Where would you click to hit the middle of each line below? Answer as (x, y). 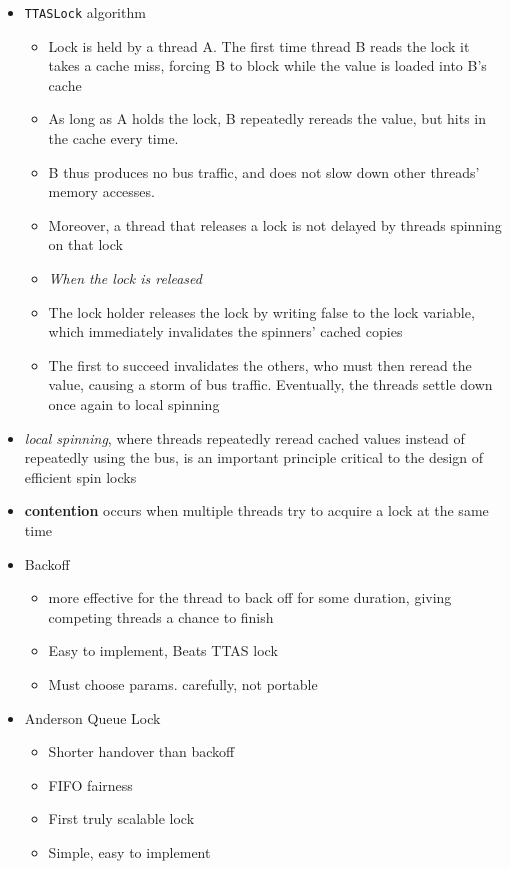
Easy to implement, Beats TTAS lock (163, 650)
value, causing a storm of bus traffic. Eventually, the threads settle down (270, 384)
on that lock (85, 244)
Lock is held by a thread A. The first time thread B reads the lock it (259, 45)
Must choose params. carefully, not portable (183, 683)
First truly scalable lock (121, 818)
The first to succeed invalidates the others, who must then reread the (260, 364)
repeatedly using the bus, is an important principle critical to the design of (254, 457)
